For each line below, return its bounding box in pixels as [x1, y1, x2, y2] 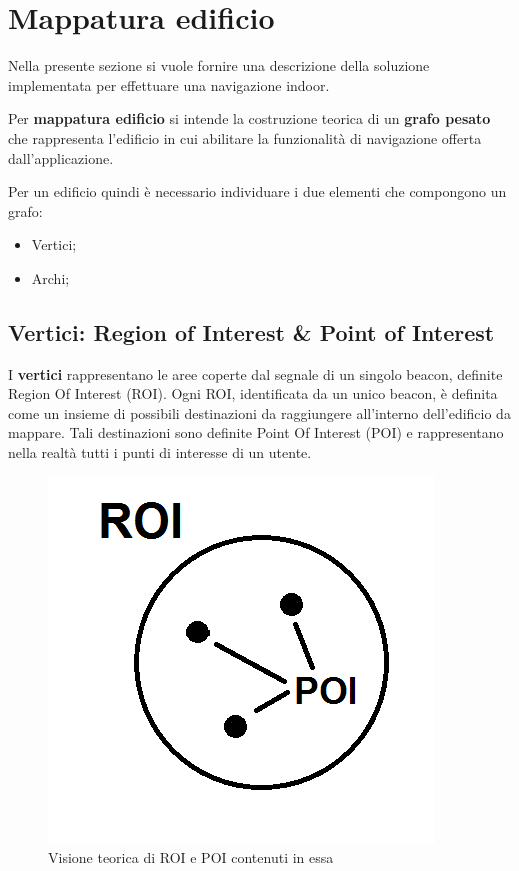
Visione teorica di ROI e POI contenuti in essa [48, 847, 334, 868]
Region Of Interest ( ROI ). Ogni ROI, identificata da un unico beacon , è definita [8, 383, 498, 404]
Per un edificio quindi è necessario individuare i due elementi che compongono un [8, 181, 507, 202]
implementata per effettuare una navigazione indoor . [8, 74, 330, 95]
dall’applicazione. [8, 147, 114, 168]
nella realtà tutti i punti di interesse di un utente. [8, 442, 312, 463]
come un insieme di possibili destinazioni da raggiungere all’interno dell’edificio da [8, 402, 511, 423]
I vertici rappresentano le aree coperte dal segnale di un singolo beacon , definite [8, 363, 503, 384]
